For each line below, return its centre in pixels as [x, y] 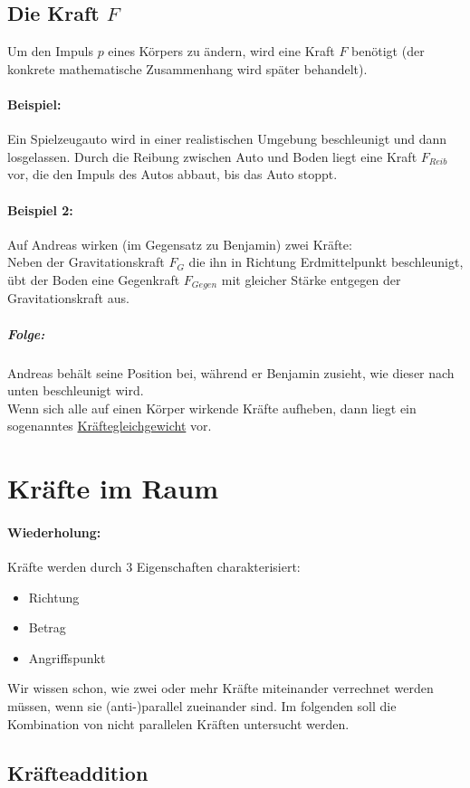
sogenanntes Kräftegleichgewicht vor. [110, 426]
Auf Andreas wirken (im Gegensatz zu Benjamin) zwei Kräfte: [180, 244]
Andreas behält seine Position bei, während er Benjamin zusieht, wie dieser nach [231, 372]
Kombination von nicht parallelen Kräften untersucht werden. [178, 723]
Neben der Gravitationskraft [86, 262]
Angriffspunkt [67, 657]
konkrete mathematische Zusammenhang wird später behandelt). [187, 68]
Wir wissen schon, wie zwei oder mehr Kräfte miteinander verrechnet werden [221, 688]
